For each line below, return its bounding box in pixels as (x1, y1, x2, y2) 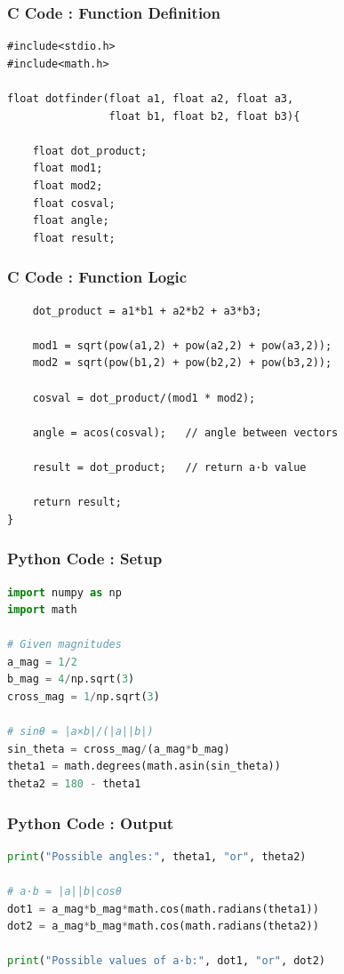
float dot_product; (32, 144, 148, 157)
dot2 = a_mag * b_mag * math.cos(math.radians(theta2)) (7, 920, 319, 933)
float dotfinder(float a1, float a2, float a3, (7, 92, 294, 105)
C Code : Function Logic (7, 266, 188, 288)
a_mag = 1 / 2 (7, 655, 77, 668)
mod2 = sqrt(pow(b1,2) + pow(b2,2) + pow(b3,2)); (32, 356, 332, 370)
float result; (32, 231, 116, 244)
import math (7, 603, 77, 617)
